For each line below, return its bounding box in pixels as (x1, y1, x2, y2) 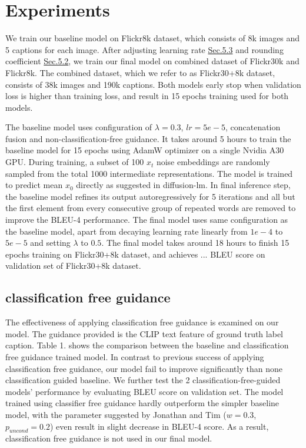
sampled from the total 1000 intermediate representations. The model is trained (5, 167, 293, 179)
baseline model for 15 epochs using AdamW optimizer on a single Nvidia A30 (5, 144, 284, 156)
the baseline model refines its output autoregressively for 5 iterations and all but (5, 190, 295, 202)
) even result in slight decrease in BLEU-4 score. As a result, (49, 420, 269, 432)
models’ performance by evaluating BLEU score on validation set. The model (5, 385, 284, 397)
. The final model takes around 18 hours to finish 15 (101, 236, 290, 249)
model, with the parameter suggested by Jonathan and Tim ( (5, 408, 227, 420)
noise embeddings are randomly (156, 156, 270, 168)
